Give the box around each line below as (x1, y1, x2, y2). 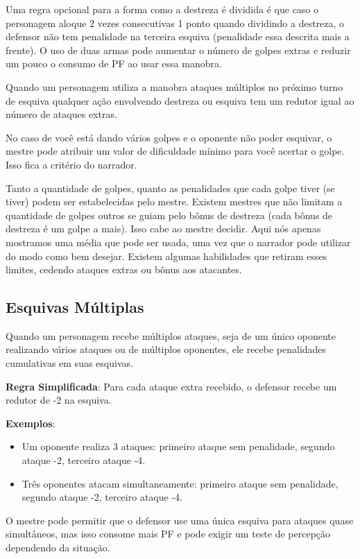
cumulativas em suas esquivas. (6, 356, 133, 370)
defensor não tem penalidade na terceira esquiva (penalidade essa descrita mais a (6, 29, 350, 44)
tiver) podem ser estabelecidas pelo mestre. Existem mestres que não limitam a (6, 194, 343, 209)
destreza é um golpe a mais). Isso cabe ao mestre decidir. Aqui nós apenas (6, 221, 321, 236)
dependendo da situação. (6, 540, 110, 555)
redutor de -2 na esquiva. (6, 393, 112, 407)
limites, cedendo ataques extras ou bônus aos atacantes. (6, 262, 242, 277)
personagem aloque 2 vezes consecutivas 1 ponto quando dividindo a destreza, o (6, 15, 345, 30)
